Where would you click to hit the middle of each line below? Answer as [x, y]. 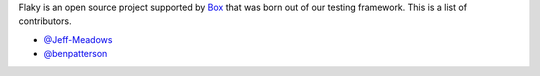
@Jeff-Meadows [78, 39]
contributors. [45, 21]
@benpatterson [75, 54]
